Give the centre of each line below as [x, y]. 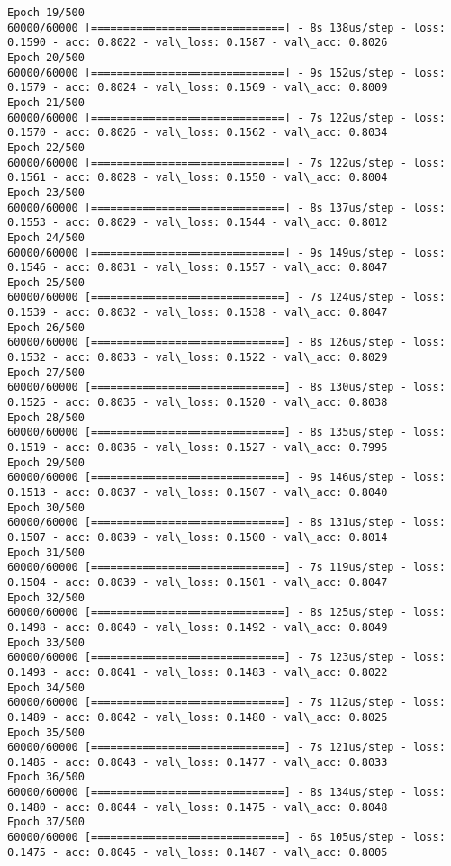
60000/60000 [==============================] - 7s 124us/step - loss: [226, 298]
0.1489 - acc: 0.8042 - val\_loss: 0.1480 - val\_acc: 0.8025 [198, 717]
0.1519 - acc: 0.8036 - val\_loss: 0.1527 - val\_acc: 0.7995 [198, 448]
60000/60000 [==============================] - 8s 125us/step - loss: [226, 613]
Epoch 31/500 [46, 552]
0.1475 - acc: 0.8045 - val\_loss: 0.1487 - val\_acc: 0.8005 [198, 852]
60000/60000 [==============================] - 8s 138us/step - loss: [226, 27]
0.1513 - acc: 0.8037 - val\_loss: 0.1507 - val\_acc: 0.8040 [198, 492]
